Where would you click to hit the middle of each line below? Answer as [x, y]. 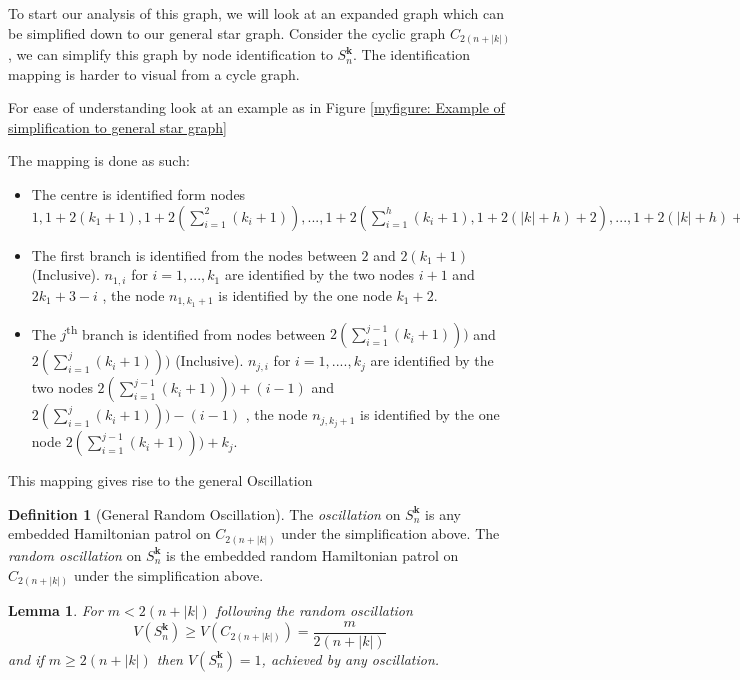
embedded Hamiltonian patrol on [109, 533]
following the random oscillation [314, 610]
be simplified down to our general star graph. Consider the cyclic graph [227, 32]
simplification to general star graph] [117, 126]
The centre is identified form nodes [138, 194]
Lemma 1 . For [55, 610]
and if [26, 658]
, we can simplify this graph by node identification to [170, 54]
